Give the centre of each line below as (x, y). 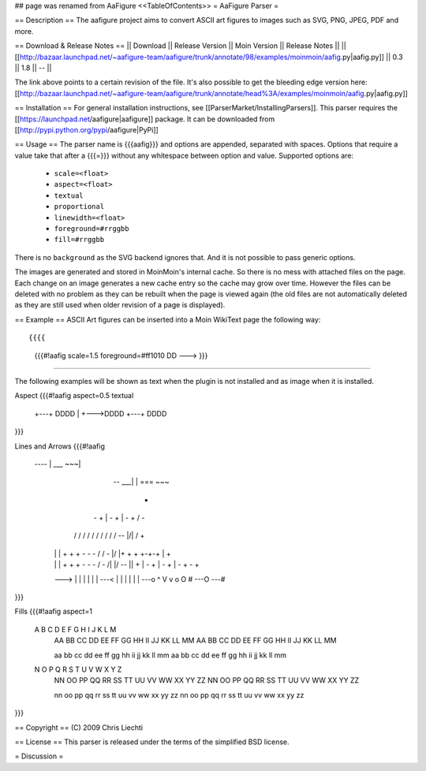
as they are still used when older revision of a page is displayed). (120, 305)
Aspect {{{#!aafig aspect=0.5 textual (74, 396)
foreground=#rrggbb (92, 229)
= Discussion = (39, 756)
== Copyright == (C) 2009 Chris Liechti (79, 727)
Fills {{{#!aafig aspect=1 (53, 612)
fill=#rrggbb (79, 240)
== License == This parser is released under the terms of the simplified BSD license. (152, 742)
